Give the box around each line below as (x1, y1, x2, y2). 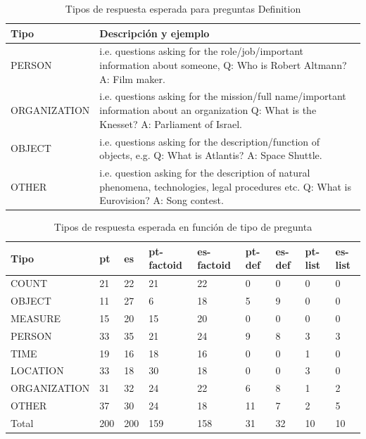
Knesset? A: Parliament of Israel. (99, 116, 243, 131)
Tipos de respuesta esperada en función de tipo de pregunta (53, 220, 313, 234)
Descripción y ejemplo (99, 25, 210, 40)
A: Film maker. (99, 71, 165, 86)
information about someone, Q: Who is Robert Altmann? (99, 58, 347, 72)
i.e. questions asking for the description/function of (99, 134, 320, 148)
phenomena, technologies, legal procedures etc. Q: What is (99, 179, 351, 193)
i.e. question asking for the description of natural (99, 165, 310, 179)
